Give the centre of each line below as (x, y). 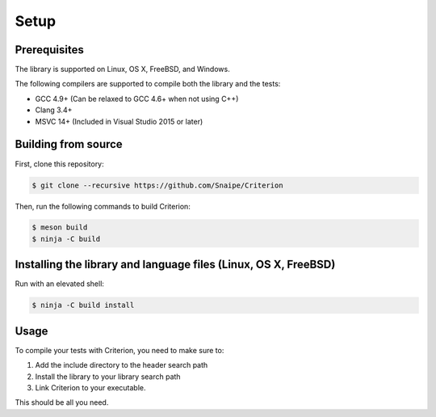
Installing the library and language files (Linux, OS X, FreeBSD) (175, 265)
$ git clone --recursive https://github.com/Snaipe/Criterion (157, 185)
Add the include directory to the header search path (122, 365)
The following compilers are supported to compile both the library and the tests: (148, 84)
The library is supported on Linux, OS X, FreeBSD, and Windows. (122, 69)
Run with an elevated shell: (60, 284)
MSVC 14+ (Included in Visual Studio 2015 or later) (119, 121)
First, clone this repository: (59, 164)
